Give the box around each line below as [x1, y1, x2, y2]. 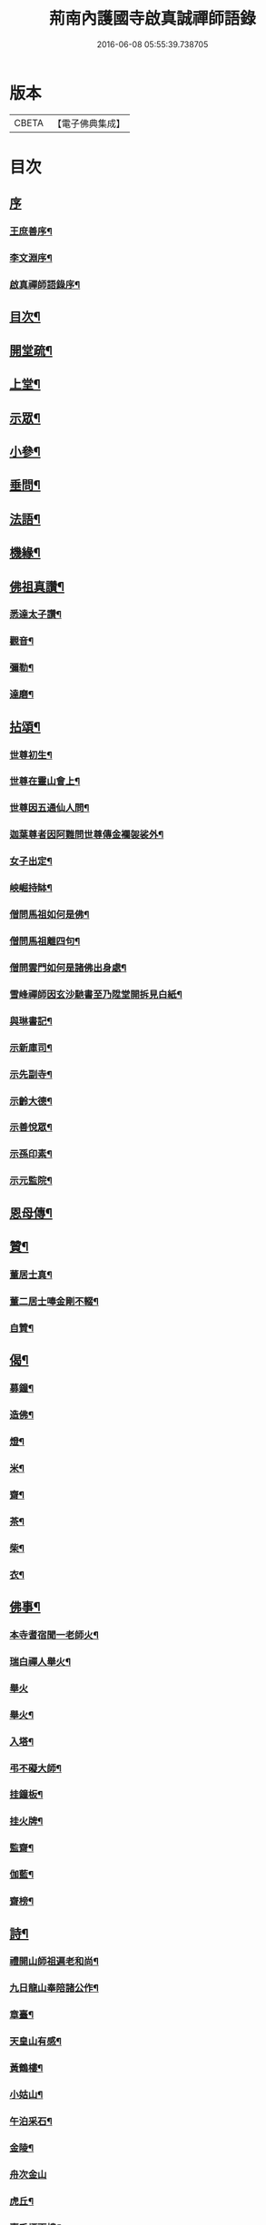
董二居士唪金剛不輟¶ [9, 1295, 100, 1307]
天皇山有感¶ [9, 2035, 62, 2048]
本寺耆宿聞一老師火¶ [9, 1629, 100, 1641]
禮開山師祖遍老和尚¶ [9, 1955, 100, 1968]
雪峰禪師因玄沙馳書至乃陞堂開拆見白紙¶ [9, 988, 183, 1000]
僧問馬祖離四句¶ [9, 935, 81, 947]
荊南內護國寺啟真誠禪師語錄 [48, 8, 256, 29]
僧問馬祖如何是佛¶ [9, 909, 90, 921]
